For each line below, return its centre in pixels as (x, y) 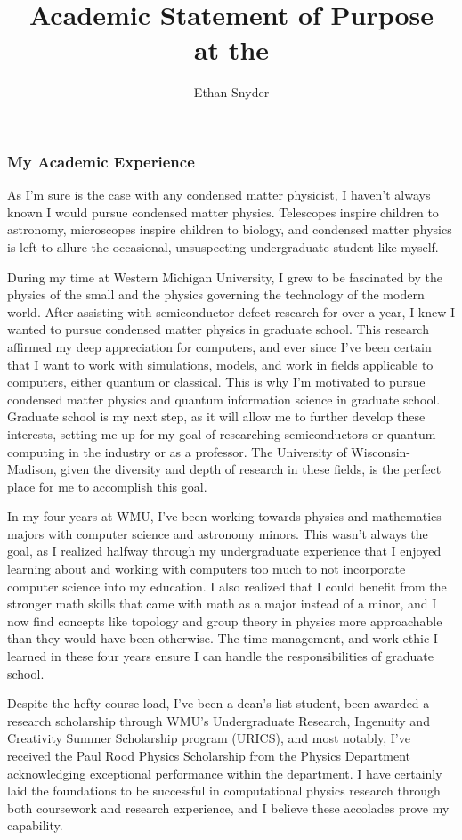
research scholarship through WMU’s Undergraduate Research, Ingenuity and (219, 720)
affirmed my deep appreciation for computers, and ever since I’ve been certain (219, 346)
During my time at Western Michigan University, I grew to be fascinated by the (225, 277)
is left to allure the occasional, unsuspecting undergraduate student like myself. (223, 246)
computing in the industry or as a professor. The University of (177, 451)
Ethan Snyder (231, 92)
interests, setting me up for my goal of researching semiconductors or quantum (222, 433)
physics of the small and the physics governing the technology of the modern (216, 294)
